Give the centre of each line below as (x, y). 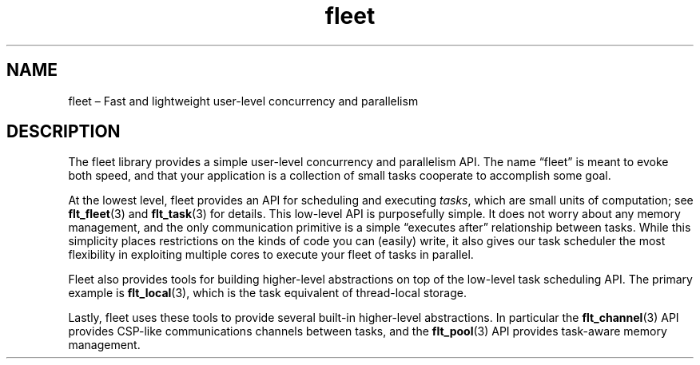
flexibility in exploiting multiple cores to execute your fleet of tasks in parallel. (271, 255)
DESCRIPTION (64, 132)
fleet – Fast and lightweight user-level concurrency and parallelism (243, 101)
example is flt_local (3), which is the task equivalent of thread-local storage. (267, 293)
